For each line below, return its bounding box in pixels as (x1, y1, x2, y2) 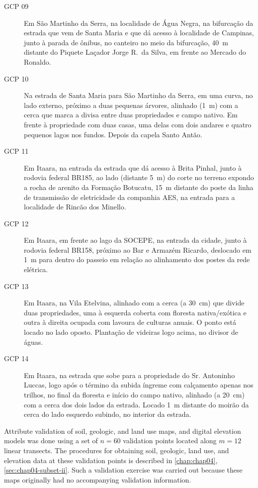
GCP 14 (4, 353, 29, 364)
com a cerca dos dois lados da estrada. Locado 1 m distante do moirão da (24, 399, 249, 409)
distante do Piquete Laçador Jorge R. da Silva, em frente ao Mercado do (24, 47, 246, 57)
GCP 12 (4, 218, 29, 228)
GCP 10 (4, 73, 29, 84)
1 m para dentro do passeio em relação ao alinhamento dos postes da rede (24, 254, 250, 265)
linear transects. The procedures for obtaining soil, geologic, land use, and (4, 445, 229, 455)
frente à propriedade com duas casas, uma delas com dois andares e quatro (24, 119, 252, 129)
